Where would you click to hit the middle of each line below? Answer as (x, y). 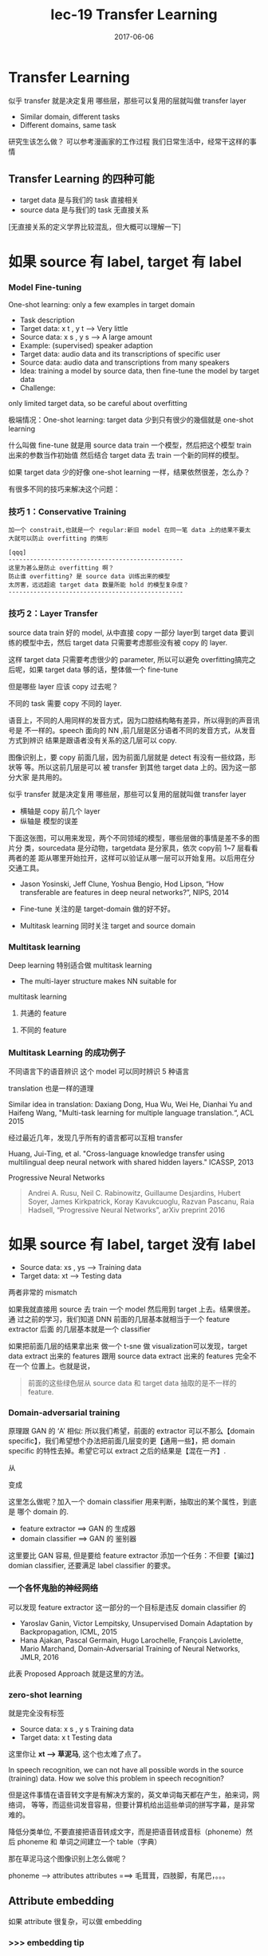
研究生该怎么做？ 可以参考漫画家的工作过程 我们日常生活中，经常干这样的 (129, 141)
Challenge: (37, 388)
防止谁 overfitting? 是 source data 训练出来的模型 (89, 577)
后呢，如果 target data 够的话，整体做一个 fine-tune (93, 669)
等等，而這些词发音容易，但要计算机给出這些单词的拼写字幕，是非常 (143, 1805)
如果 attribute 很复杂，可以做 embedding (75, 1921)
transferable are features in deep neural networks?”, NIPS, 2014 (124, 892)
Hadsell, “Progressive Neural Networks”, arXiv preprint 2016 (126, 1210)
